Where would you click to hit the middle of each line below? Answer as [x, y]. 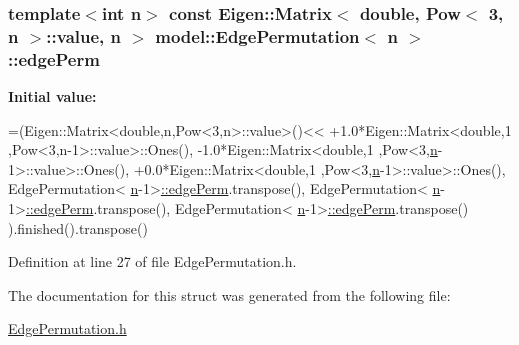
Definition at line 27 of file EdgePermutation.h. [152, 261]
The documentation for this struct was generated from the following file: [229, 294]
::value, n [84, 35]
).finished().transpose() [78, 227]
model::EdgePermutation [257, 35]
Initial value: [52, 96]
